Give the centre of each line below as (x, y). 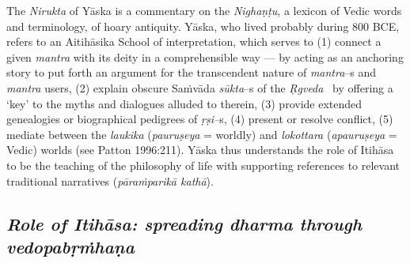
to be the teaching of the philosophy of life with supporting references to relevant (203, 165)
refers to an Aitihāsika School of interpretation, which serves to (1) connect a (194, 41)
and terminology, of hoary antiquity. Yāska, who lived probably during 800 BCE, (203, 26)
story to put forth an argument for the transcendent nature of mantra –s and (192, 72)
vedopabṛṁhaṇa (70, 246)
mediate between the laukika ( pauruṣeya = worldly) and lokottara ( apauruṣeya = (202, 134)
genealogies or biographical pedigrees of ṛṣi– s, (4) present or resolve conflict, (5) (200, 119)
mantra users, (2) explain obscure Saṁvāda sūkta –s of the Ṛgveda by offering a (200, 87)
